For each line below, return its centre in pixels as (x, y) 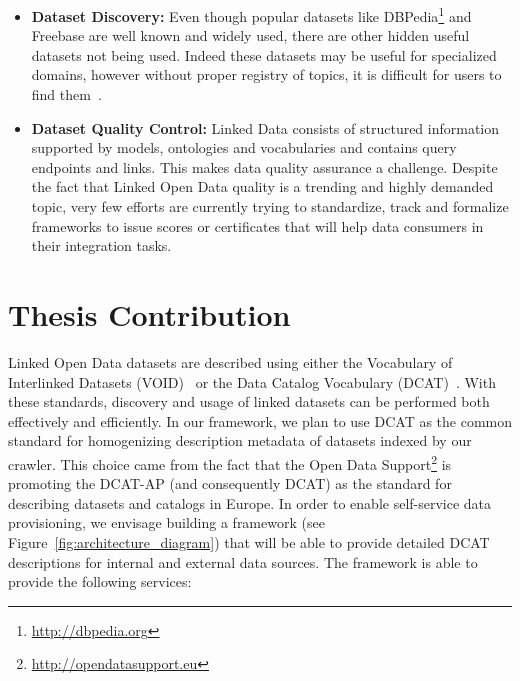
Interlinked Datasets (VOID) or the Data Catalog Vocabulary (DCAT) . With (252, 381)
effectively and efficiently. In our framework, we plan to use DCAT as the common (260, 420)
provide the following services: (100, 581)
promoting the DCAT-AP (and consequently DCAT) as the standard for (230, 483)
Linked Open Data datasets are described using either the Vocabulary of (230, 361)
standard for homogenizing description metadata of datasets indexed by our (240, 440)
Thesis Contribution (149, 313)
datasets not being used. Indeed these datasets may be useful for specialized (264, 54)
